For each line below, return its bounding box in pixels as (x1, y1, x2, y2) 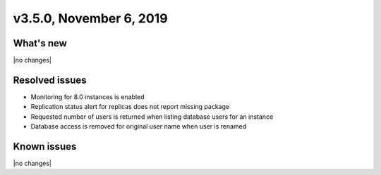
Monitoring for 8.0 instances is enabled (30, 92, 145, 101)
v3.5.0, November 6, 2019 (13, 11, 169, 26)
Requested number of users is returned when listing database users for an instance (30, 112, 274, 121)
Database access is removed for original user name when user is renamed (30, 122, 247, 131)
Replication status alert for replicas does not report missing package (30, 103, 229, 111)
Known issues (13, 141, 77, 153)
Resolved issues (13, 74, 87, 86)
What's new (13, 37, 67, 49)
